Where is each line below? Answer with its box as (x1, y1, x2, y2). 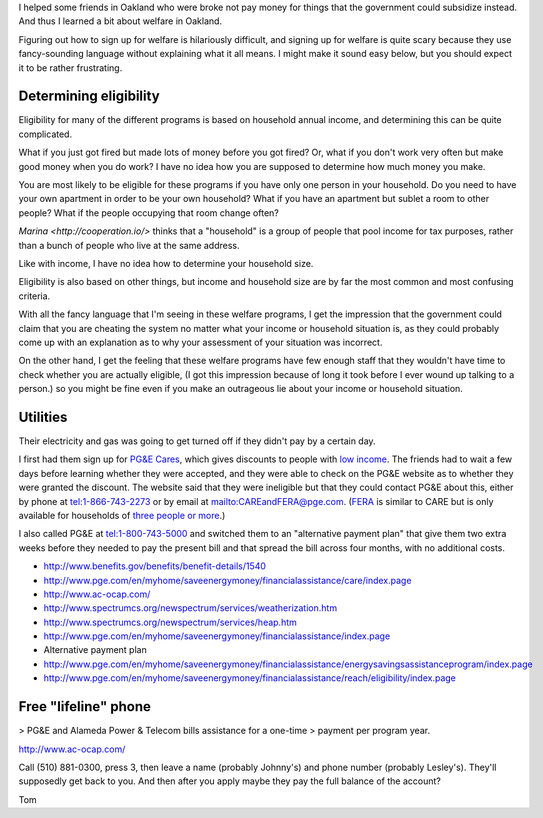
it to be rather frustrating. (18, 61, 123, 74)
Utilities (18, 408, 68, 425)
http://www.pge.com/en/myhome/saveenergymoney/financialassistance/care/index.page (43, 574, 412, 586)
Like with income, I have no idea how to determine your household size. (18, 257, 314, 269)
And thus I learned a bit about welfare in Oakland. (18, 15, 223, 27)
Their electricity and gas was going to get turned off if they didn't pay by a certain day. (18, 435, 376, 447)
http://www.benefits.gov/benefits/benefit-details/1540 (43, 560, 267, 572)
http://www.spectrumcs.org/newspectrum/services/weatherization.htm (43, 602, 338, 614)
